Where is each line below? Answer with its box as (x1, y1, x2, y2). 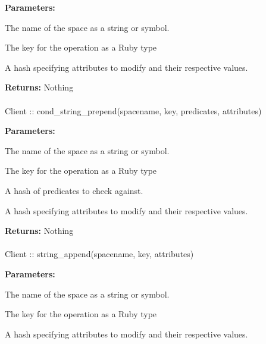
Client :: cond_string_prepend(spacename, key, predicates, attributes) (5, 104, 262, 117)
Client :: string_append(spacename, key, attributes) (5, 248, 194, 260)
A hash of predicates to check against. (5, 184, 143, 196)
